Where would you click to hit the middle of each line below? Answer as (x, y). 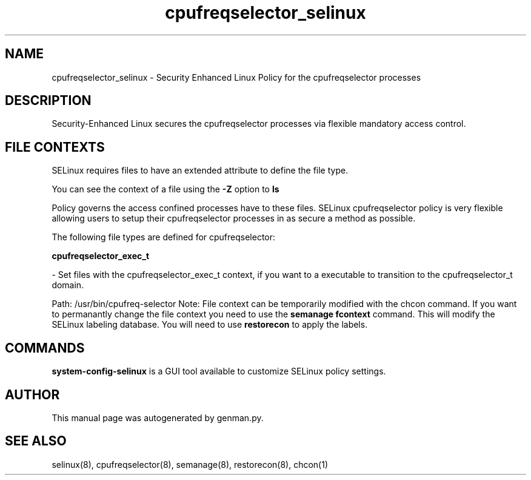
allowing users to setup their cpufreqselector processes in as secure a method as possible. (234, 218)
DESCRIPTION (48, 101)
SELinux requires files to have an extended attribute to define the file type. (200, 171)
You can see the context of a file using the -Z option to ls (165, 189)
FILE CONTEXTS (55, 147)
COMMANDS (45, 348)
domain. (68, 285)
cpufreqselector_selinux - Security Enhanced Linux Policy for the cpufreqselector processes (236, 77)
